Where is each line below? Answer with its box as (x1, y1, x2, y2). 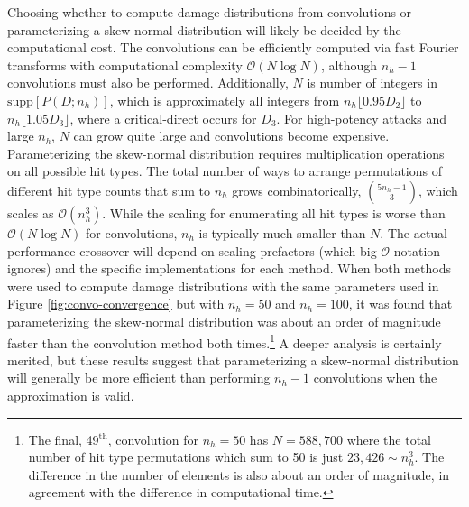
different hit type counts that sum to (7, 180, 210, 199)
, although (320, 55, 378, 74)
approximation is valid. (7, 385, 134, 404)
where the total (346, 429, 431, 448)
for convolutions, (86, 223, 178, 242)
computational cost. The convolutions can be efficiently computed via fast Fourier (7, 38, 459, 57)
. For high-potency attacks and (276, 108, 447, 127)
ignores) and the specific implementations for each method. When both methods (7, 259, 451, 278)
